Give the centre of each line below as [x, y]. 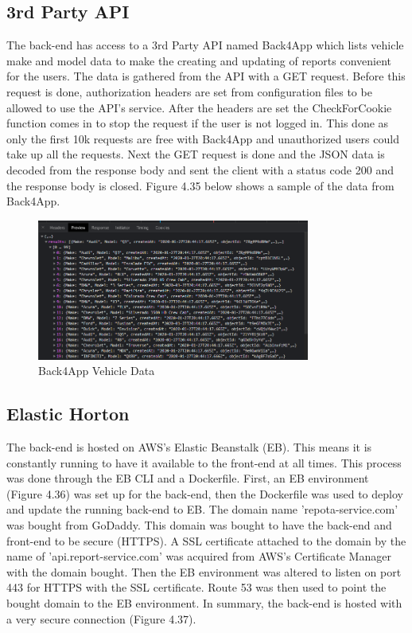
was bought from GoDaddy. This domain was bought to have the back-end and [199, 525]
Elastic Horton [68, 414]
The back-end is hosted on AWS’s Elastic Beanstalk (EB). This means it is [189, 447]
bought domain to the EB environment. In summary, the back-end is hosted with [204, 603]
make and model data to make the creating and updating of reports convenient [199, 60]
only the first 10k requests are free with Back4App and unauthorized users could [203, 138]
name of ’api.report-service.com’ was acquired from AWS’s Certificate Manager [199, 556]
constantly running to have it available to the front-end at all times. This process [204, 462]
